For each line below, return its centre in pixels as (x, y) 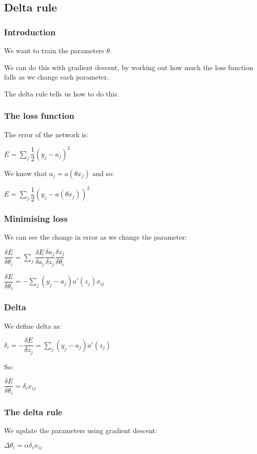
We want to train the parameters (54, 50)
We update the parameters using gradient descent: (81, 430)
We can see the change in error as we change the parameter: (95, 237)
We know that (26, 173)
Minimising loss (36, 219)
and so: (103, 173)
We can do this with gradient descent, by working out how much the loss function (129, 67)
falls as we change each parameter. (56, 77)
